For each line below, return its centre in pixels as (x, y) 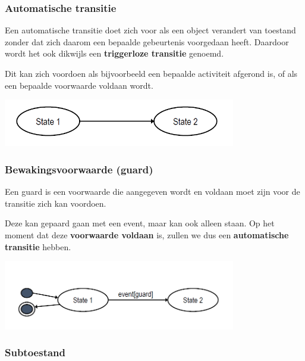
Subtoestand (35, 352)
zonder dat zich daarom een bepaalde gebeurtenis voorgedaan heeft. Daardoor (147, 41)
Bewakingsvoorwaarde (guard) (79, 169)
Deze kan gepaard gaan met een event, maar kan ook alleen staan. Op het (140, 223)
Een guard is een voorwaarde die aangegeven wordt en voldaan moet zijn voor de (152, 192)
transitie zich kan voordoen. (56, 203)
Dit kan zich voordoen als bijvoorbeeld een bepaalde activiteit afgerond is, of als (151, 73)
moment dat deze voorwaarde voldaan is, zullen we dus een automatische (147, 235)
